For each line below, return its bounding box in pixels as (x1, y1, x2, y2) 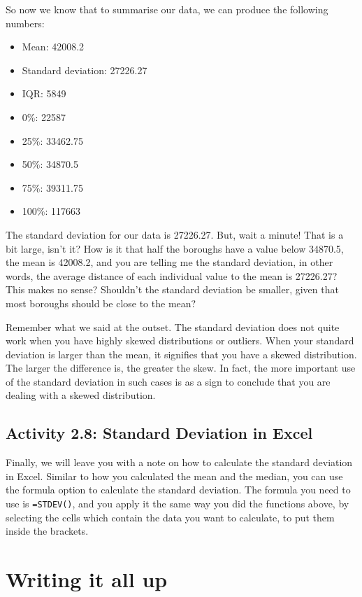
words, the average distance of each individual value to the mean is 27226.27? (6, 268, 338, 283)
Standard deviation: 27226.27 (22, 62, 147, 77)
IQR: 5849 (22, 86, 66, 101)
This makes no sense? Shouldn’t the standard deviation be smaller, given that (6, 282, 339, 297)
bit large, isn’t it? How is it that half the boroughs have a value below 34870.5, (6, 241, 344, 255)
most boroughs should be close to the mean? (6, 295, 196, 310)
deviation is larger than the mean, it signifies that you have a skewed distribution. (6, 346, 357, 361)
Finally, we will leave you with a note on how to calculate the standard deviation (6, 455, 353, 470)
